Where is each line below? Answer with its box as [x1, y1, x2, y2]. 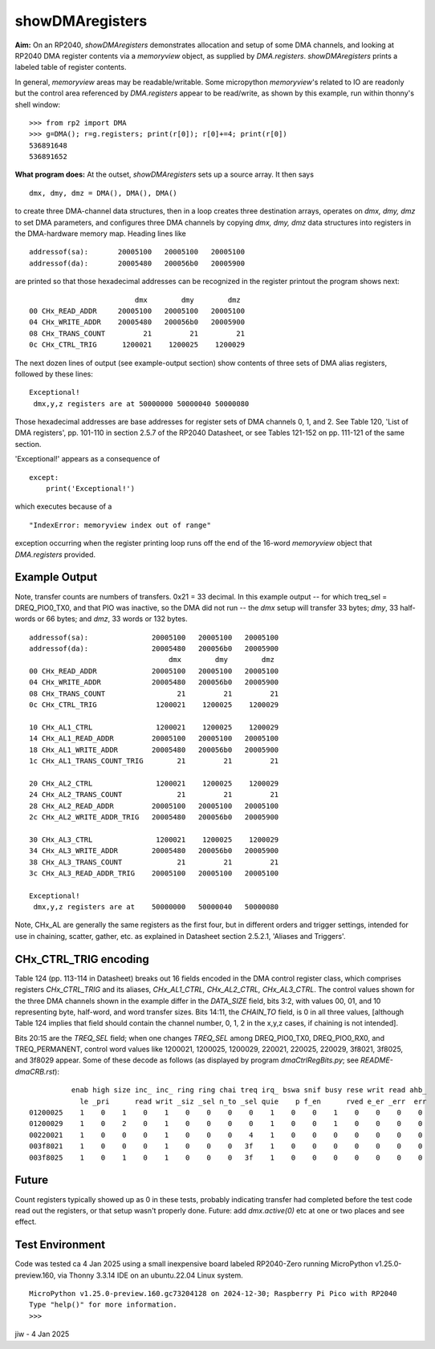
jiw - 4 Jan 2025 [14, 1329, 70, 1339]
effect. [14, 1217, 37, 1227]
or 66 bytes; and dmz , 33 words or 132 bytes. [37, 614, 188, 624]
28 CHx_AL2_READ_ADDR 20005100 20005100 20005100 [29, 801, 279, 811]
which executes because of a [14, 502, 112, 511]
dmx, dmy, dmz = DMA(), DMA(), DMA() [29, 189, 178, 197]
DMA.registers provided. [14, 550, 96, 559]
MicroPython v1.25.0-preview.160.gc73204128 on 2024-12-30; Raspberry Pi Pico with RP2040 [29, 1289, 397, 1298]
